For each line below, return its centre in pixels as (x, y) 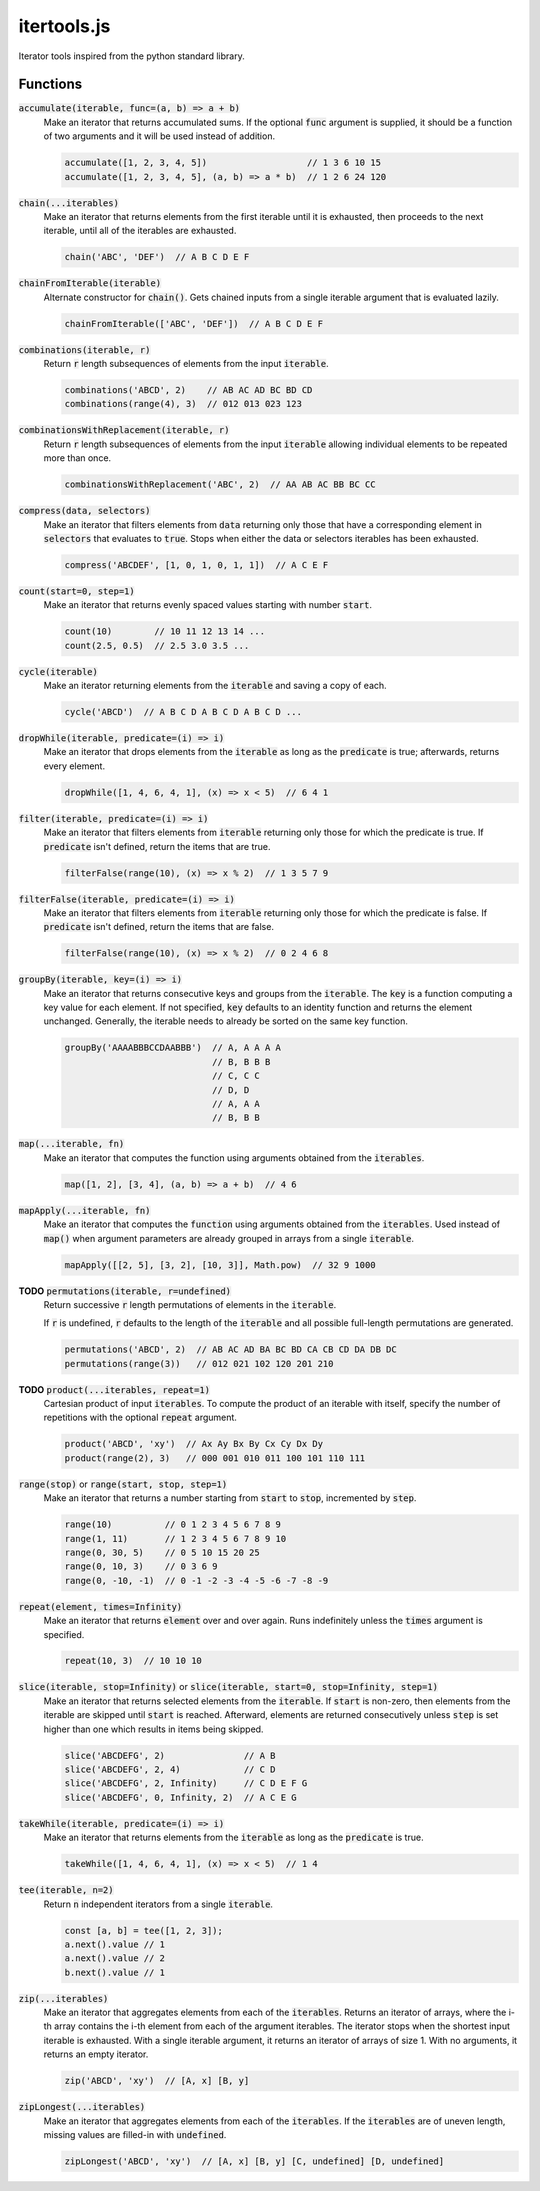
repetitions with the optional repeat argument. (140, 1417)
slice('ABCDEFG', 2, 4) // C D (170, 1769)
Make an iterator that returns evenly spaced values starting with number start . (207, 605)
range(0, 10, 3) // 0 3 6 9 (141, 1566)
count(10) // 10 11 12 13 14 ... (164, 631)
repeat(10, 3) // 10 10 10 (133, 1661)
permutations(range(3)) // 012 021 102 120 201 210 (199, 1363)
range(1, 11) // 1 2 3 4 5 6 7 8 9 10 (175, 1538)
